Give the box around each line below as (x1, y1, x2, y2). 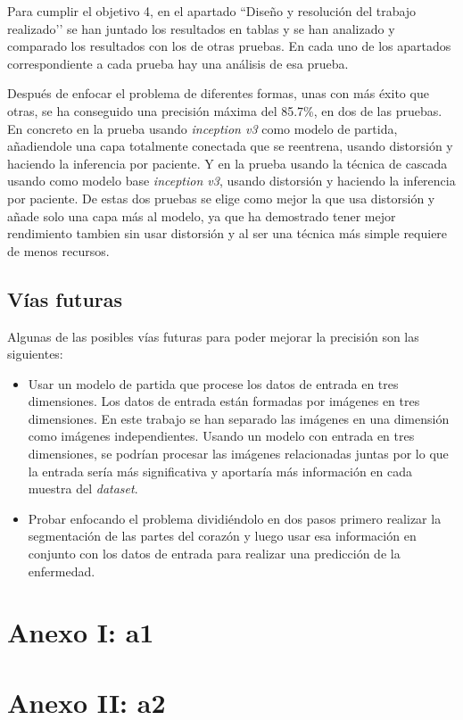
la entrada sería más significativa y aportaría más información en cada (28, 461, 413, 480)
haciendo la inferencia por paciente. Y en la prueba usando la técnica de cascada (7, 153, 448, 172)
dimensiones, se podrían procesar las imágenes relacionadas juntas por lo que (28, 444, 449, 463)
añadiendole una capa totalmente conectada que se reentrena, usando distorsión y (7, 137, 453, 155)
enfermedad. (28, 561, 95, 580)
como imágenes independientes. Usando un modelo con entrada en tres (28, 426, 415, 445)
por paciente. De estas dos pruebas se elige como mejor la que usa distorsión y (7, 188, 435, 207)
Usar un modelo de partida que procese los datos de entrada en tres (28, 374, 399, 393)
